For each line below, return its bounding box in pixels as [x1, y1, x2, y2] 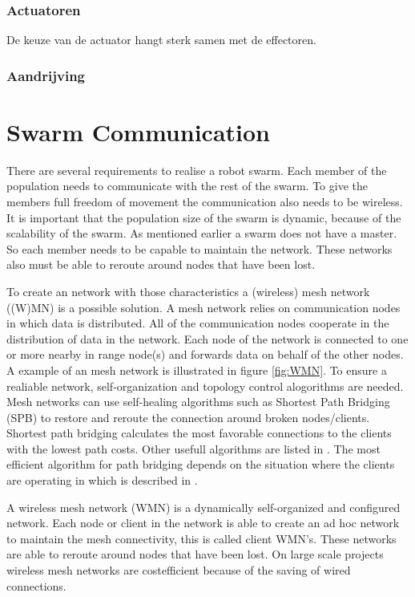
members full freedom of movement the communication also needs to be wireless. [6, 193, 403, 209]
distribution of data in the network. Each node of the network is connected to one [6, 330, 409, 347]
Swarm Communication [6, 115, 270, 148]
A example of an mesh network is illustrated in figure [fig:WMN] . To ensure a [6, 361, 387, 378]
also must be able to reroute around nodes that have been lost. [6, 256, 316, 273]
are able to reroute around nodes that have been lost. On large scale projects [6, 546, 384, 562]
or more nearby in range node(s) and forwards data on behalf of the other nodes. [6, 346, 404, 363]
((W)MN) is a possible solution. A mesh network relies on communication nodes [6, 298, 401, 315]
